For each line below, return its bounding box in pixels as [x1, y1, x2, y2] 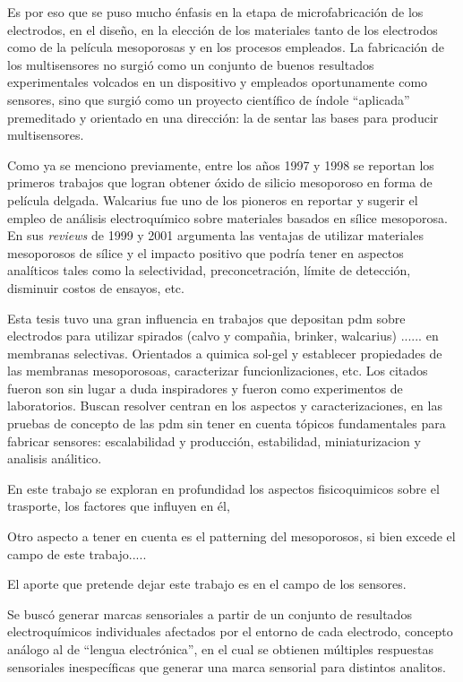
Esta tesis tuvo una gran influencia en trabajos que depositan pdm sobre [7, 308, 406, 327]
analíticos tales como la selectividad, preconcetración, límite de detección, [7, 261, 411, 280]
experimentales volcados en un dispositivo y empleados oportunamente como [7, 73, 428, 91]
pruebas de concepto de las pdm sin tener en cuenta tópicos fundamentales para [7, 414, 446, 433]
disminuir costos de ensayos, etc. [7, 278, 184, 297]
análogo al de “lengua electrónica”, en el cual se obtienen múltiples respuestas [7, 640, 434, 658]
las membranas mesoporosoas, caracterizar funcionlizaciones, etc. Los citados [7, 361, 428, 380]
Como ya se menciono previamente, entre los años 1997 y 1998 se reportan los [7, 155, 434, 174]
